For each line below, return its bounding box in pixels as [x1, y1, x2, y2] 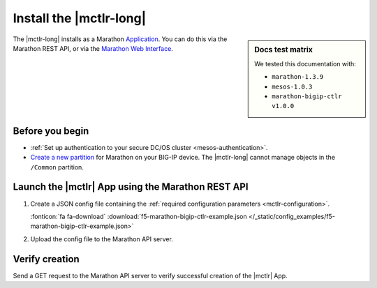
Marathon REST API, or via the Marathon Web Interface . [13, 44, 174, 52]
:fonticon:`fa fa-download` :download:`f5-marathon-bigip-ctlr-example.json [30, 212, 247, 220]
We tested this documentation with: [254, 59, 356, 68]
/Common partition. [30, 162, 84, 171]
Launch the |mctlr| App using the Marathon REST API [13, 181, 249, 193]
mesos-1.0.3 [272, 82, 313, 91]
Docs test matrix [254, 45, 313, 54]
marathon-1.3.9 [272, 73, 324, 81]
